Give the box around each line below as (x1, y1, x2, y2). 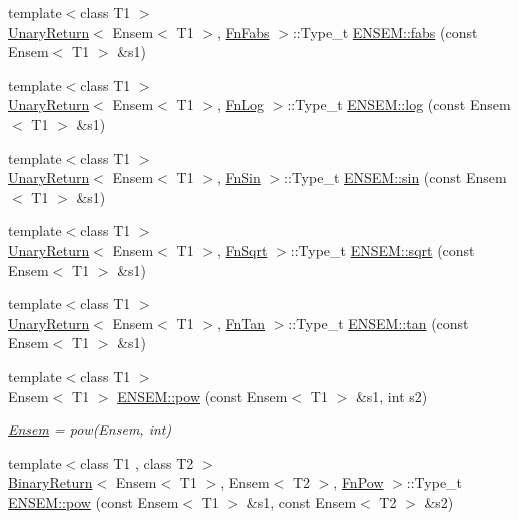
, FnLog (216, 94, 265, 115)
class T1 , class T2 (80, 452, 194, 473)
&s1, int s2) (355, 385, 428, 406)
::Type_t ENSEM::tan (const (288, 312, 469, 333)
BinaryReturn (8, 472, 93, 493)
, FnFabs (216, 21, 270, 42)
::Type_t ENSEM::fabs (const (292, 21, 478, 42)
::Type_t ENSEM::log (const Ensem (287, 94, 511, 115)
